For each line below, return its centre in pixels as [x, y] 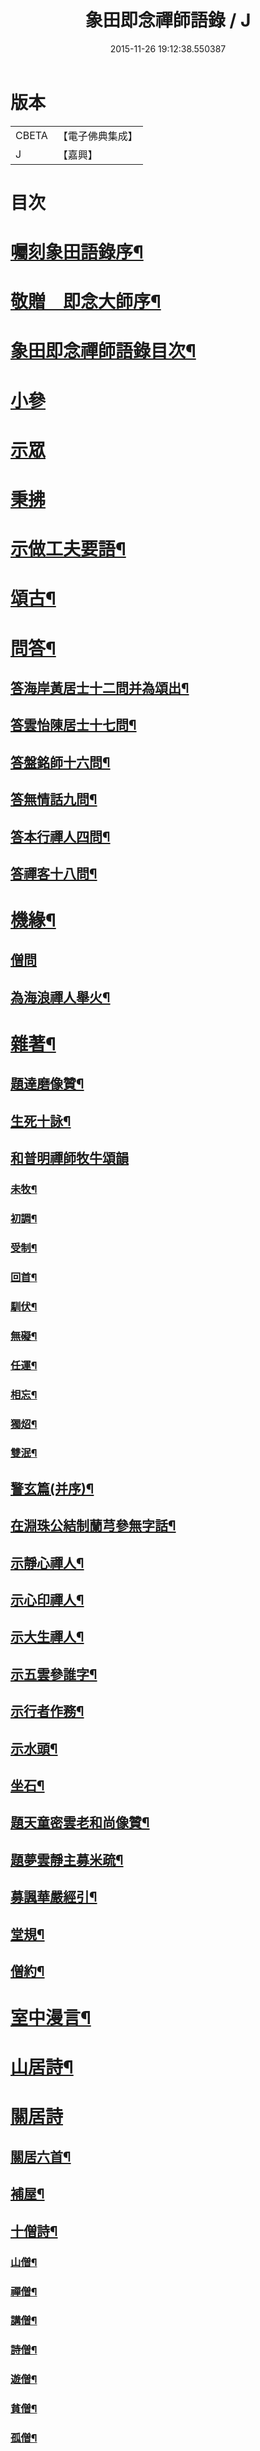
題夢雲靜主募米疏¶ [67, 1859]
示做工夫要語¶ [68, 549]
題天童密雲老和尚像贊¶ [80, 1822]
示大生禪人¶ [47, 1637]
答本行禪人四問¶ [60, 836]
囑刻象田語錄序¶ [77, 252]
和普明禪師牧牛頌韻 [69, 1158]
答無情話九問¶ [54, 799]
